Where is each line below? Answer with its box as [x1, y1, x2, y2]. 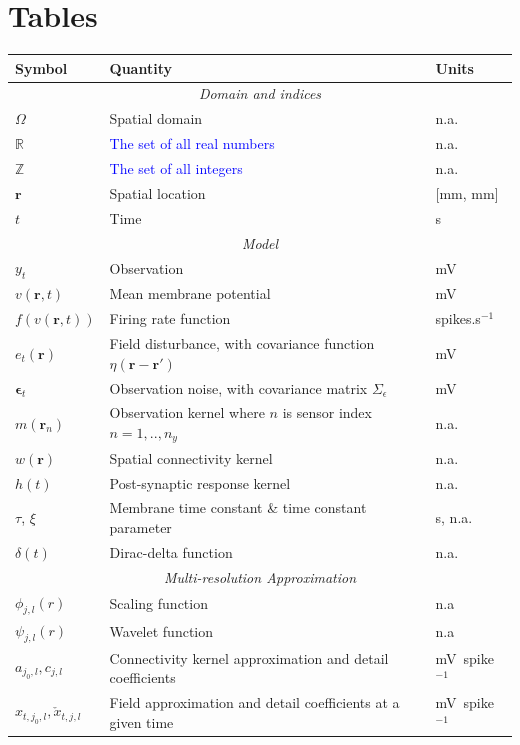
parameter [109, 516, 172, 537]
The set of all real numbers [109, 133, 275, 154]
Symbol [15, 57, 68, 78]
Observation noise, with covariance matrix [109, 377, 368, 398]
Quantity [109, 57, 172, 78]
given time [109, 711, 174, 732]
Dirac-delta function [109, 541, 233, 562]
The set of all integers [109, 158, 243, 178]
